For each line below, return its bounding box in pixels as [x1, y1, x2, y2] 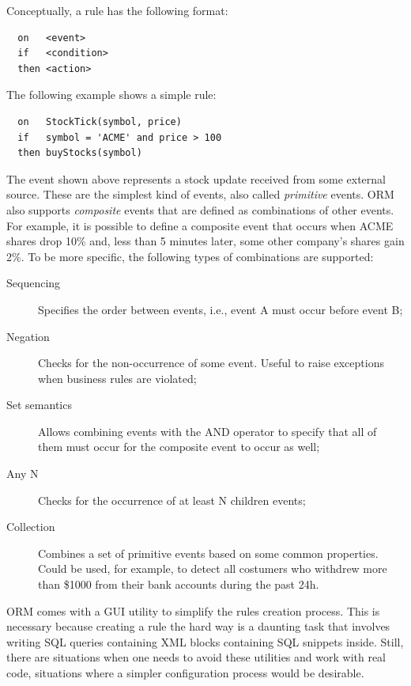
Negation [6, 328, 50, 344]
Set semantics [6, 396, 72, 413]
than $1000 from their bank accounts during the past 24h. [38, 576, 319, 593]
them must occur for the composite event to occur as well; [38, 438, 320, 455]
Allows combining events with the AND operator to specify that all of [38, 423, 377, 439]
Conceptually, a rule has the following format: [6, 2, 228, 18]
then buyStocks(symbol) [17, 147, 142, 159]
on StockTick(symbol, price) [17, 116, 182, 127]
